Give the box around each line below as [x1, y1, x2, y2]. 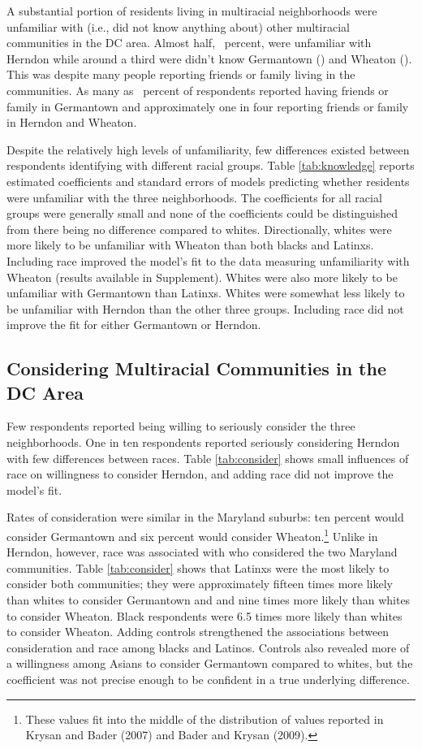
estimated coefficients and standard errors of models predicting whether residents [6, 172, 410, 189]
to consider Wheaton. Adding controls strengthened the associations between [6, 623, 390, 640]
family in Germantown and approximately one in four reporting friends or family [6, 97, 409, 115]
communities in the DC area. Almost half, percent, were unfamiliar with [6, 34, 372, 51]
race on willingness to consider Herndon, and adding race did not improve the [6, 465, 394, 483]
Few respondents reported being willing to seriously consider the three [6, 418, 355, 435]
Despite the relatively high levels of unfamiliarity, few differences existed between [6, 141, 410, 158]
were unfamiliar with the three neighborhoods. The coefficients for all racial [6, 188, 382, 206]
